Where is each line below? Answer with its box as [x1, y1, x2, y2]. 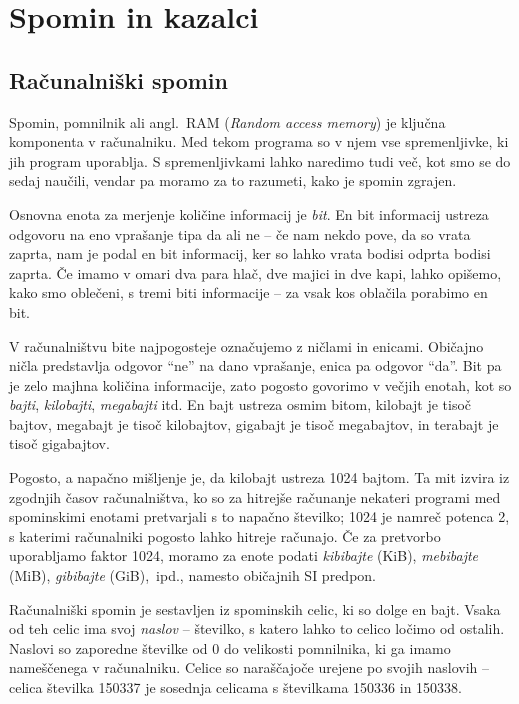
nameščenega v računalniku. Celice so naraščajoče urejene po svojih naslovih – [9, 657, 489, 678]
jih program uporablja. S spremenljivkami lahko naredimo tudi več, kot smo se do [9, 150, 511, 171]
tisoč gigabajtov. [9, 433, 110, 454]
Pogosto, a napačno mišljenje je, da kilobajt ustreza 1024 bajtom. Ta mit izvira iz [9, 467, 510, 488]
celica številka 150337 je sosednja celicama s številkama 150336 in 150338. [9, 677, 462, 698]
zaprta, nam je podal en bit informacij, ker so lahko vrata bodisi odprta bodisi [9, 243, 491, 264]
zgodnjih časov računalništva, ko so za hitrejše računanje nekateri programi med [9, 486, 501, 507]
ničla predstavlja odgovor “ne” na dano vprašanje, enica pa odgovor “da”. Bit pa [9, 355, 502, 376]
